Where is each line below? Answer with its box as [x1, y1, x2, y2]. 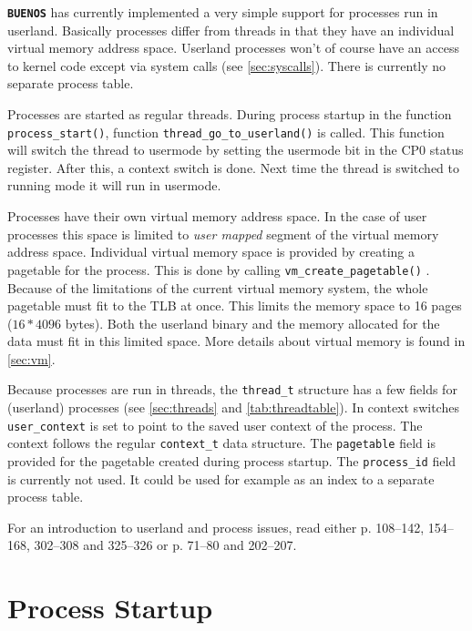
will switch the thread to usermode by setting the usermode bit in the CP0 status [7, 140, 464, 159]
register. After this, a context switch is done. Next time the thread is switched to [7, 158, 460, 177]
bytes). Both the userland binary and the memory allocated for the [65, 313, 440, 332]
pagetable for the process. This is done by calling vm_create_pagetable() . [7, 260, 430, 279]
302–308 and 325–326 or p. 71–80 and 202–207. [34, 535, 297, 555]
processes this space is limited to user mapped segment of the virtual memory [7, 224, 439, 243]
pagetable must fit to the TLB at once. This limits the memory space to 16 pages [7, 296, 462, 315]
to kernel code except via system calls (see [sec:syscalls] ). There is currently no [7, 56, 446, 75]
